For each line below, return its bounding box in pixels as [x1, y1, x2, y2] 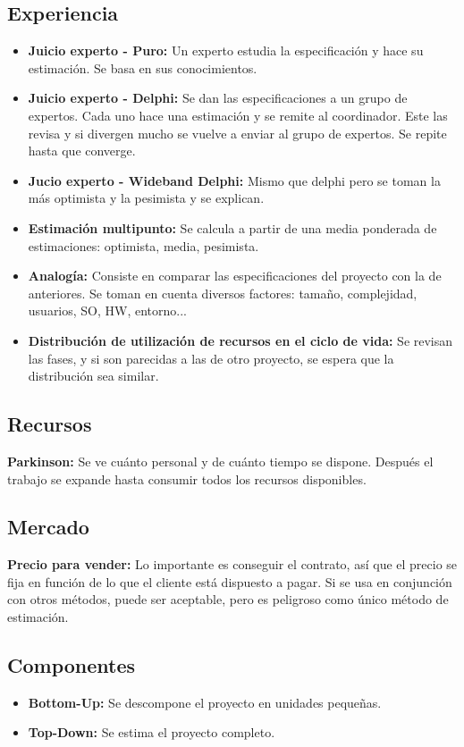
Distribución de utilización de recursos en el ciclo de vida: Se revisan [28, 331, 453, 349]
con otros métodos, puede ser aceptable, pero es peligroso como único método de [7, 590, 449, 609]
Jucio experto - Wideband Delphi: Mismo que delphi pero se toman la [28, 171, 441, 189]
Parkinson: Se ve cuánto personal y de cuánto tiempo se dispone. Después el [7, 451, 434, 470]
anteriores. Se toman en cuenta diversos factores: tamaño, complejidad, [28, 283, 418, 302]
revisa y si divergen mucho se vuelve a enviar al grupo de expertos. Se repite [28, 123, 447, 142]
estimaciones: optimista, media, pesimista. [28, 236, 259, 255]
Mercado [7, 513, 89, 541]
